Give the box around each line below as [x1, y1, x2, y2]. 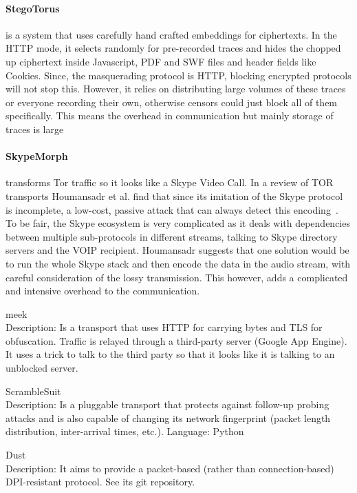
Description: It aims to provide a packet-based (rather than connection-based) [6, 461, 334, 475]
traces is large [6, 121, 64, 136]
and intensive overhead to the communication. [6, 283, 200, 298]
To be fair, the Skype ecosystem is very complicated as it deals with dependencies [6, 216, 350, 230]
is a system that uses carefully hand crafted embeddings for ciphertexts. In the [6, 27, 337, 41]
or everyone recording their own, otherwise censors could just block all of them [6, 94, 338, 109]
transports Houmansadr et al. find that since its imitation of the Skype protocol [6, 188, 343, 203]
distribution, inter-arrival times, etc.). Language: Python [6, 424, 244, 439]
